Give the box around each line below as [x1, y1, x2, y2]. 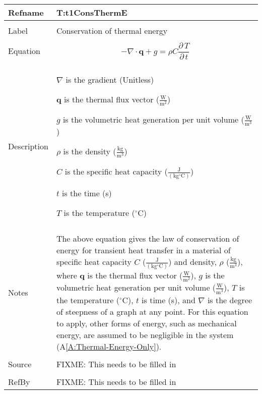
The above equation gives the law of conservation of [56, 233, 239, 245]
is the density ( [63, 145, 116, 157]
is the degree [207, 294, 252, 306]
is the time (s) [62, 187, 112, 199]
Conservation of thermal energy [56, 25, 168, 36]
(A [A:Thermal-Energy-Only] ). [56, 340, 162, 352]
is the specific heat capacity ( [64, 165, 168, 178]
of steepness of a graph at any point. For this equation [56, 305, 248, 317]
